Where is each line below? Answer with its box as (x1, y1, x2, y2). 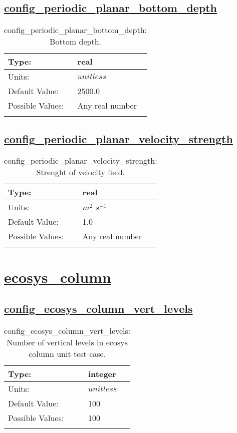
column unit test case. (29, 347, 106, 359)
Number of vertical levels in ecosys (7, 336, 128, 348)
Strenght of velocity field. (36, 166, 125, 178)
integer (88, 367, 116, 379)
